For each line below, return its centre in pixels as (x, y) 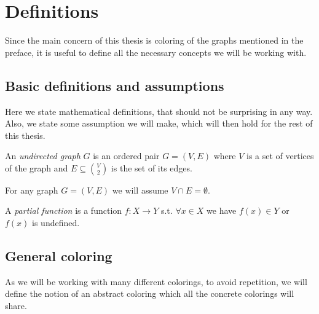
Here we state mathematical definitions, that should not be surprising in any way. (159, 111)
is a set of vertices (280, 156)
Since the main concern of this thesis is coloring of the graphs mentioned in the (154, 40)
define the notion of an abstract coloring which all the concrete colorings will (150, 293)
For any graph (32, 190)
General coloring (59, 256)
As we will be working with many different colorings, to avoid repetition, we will (156, 281)
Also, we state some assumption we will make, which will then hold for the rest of (159, 123)
